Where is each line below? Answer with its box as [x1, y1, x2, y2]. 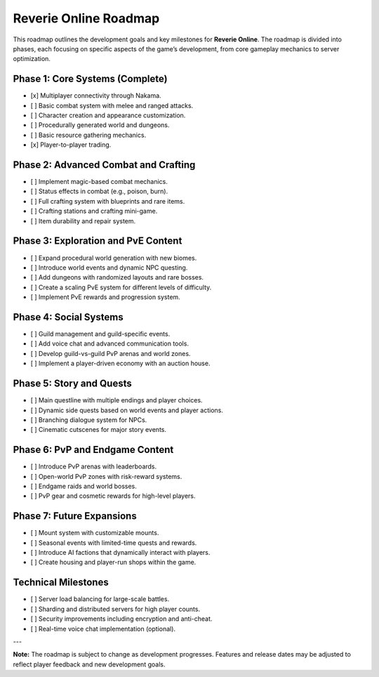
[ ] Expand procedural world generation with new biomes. [30, 254, 197, 262]
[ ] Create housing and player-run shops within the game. [30, 558, 197, 567]
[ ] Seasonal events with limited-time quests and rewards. [30, 538, 197, 547]
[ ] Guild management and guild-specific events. [30, 330, 171, 338]
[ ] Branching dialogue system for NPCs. [30, 415, 147, 424]
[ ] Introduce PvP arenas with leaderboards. [30, 462, 157, 471]
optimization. [13, 55, 51, 63]
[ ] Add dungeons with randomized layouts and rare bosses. [30, 273, 204, 282]
